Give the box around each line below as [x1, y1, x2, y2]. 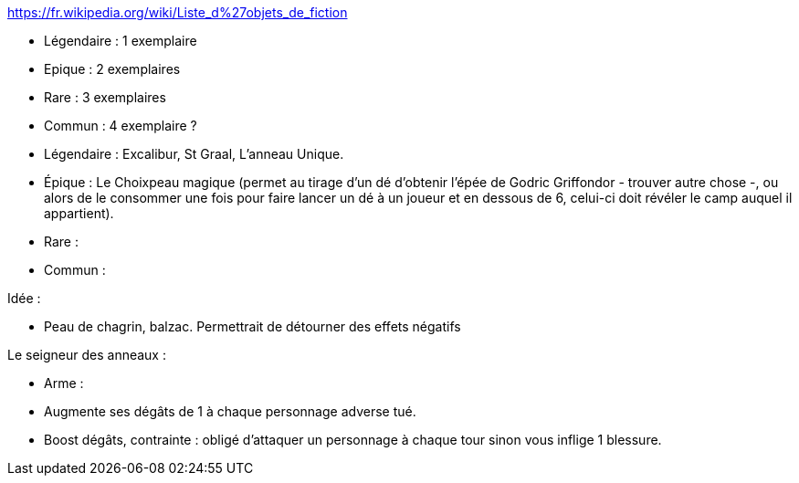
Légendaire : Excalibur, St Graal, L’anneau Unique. [44, 146, 344, 162]
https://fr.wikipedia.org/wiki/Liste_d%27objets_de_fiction [7, 5, 348, 20]
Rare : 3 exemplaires [44, 89, 166, 105]
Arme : [44, 375, 84, 391]
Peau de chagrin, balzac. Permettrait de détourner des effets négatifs [44, 319, 461, 334]
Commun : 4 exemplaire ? [44, 118, 197, 133]
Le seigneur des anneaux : [7, 347, 166, 362]
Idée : [7, 290, 41, 306]
